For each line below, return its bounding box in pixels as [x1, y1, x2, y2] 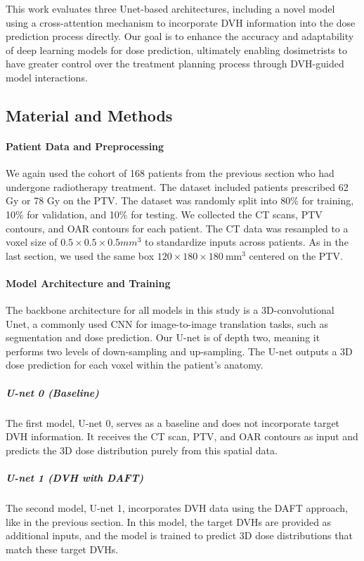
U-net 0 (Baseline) [6, 385, 99, 400]
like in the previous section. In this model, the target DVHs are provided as [6, 514, 332, 529]
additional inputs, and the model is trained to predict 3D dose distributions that [6, 528, 353, 543]
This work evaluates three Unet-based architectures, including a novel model [6, 1, 335, 15]
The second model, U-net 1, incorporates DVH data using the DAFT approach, [6, 500, 349, 515]
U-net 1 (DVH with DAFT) [6, 470, 143, 484]
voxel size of [6, 235, 58, 249]
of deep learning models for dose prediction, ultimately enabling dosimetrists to [6, 42, 347, 57]
